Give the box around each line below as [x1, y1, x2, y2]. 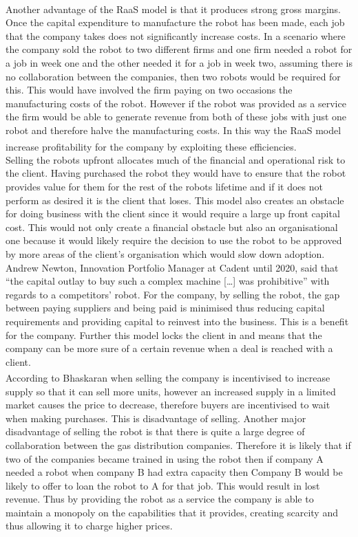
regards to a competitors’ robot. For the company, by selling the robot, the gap [6, 287, 340, 301]
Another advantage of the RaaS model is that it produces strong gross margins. [6, 1, 341, 16]
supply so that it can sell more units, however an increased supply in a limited [6, 384, 336, 398]
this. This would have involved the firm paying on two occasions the [6, 83, 293, 97]
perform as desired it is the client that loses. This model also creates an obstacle [6, 193, 344, 207]
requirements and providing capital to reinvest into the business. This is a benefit [6, 314, 349, 328]
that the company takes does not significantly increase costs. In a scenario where [6, 28, 346, 43]
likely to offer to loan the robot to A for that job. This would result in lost [6, 478, 320, 492]
